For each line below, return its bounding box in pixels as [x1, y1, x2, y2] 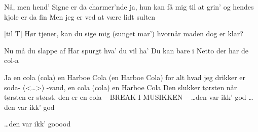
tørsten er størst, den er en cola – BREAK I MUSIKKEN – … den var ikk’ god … [4, 92, 253, 102]
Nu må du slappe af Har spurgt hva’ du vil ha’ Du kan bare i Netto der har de [4, 45, 249, 55]
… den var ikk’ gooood [4, 118, 71, 129]
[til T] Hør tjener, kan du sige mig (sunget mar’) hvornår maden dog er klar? [4, 28, 243, 39]
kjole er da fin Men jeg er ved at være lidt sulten [4, 11, 156, 22]
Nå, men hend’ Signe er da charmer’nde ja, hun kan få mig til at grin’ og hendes [4, 2, 254, 12]
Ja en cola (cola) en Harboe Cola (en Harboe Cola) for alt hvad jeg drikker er [4, 72, 246, 82]
